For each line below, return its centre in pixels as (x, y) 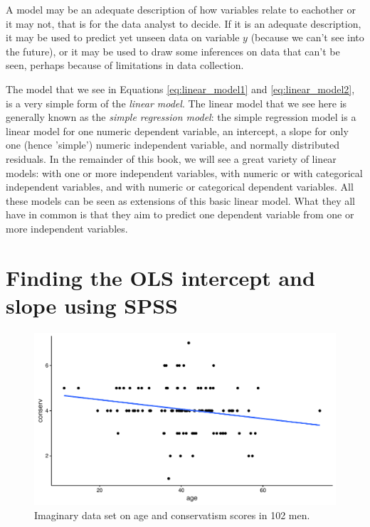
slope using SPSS (92, 305)
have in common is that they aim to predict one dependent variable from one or (180, 214)
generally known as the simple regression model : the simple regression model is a (181, 117)
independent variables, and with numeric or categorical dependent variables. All (180, 187)
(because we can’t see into (307, 37)
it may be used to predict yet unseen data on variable (123, 37)
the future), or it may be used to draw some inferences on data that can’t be (173, 51)
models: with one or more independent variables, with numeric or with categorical (184, 172)
